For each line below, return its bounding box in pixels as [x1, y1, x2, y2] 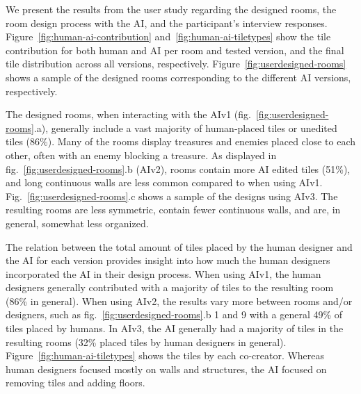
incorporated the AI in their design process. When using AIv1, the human [6, 266, 321, 281]
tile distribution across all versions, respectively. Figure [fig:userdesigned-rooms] [6, 56, 346, 71]
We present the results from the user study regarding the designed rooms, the [6, 2, 337, 16]
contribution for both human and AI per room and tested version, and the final [6, 42, 344, 57]
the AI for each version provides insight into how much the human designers [6, 253, 330, 268]
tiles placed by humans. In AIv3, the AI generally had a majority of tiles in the [6, 321, 344, 336]
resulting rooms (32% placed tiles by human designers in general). [6, 334, 287, 349]
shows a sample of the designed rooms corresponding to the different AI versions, [6, 69, 351, 84]
